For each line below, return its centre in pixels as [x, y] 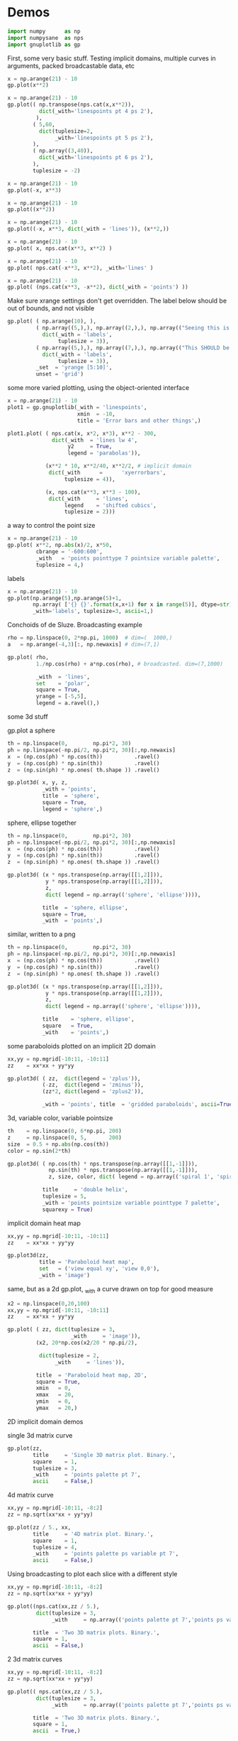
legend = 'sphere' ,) [72, 809]
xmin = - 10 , [96, 414]
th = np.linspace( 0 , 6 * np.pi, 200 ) [64, 1131]
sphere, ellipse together [42, 823]
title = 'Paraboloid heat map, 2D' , [91, 1375]
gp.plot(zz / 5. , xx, [39, 1527]
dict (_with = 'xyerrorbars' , [107, 473]
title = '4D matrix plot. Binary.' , [93, 1534]
